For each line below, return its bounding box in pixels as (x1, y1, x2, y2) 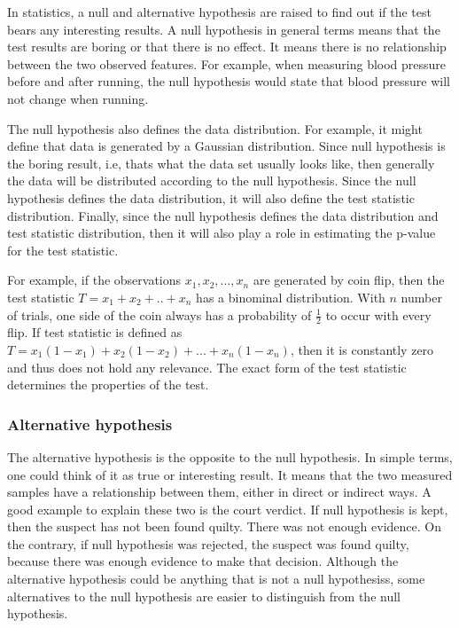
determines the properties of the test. (7, 375, 209, 394)
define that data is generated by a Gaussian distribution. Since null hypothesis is (7, 137, 446, 155)
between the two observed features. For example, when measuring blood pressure (7, 54, 447, 73)
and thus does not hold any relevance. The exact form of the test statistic (7, 357, 407, 376)
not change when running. (7, 89, 149, 107)
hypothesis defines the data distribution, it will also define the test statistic (7, 188, 415, 207)
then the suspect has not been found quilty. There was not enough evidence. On (7, 517, 441, 536)
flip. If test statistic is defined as (7, 323, 183, 341)
